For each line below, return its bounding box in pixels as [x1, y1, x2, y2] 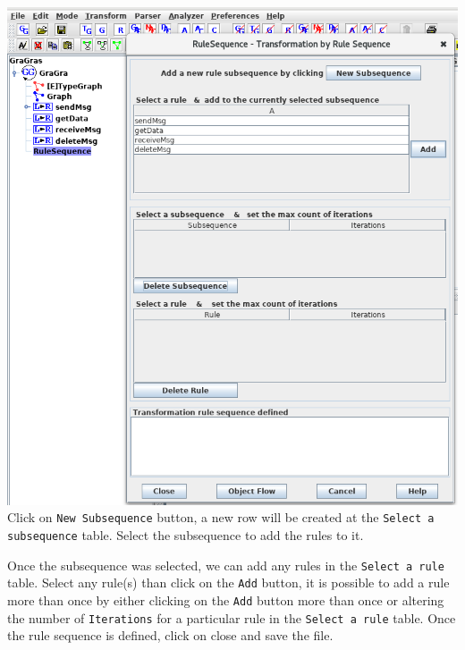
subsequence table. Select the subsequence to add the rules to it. [7, 525, 364, 544]
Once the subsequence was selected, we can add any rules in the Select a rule [7, 555, 444, 574]
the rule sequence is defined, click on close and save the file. [7, 626, 334, 645]
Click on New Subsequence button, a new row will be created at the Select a [7, 508, 435, 527]
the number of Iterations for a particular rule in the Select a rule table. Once [7, 608, 456, 627]
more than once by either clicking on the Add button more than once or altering [7, 590, 444, 609]
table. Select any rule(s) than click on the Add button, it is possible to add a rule [7, 573, 450, 592]
